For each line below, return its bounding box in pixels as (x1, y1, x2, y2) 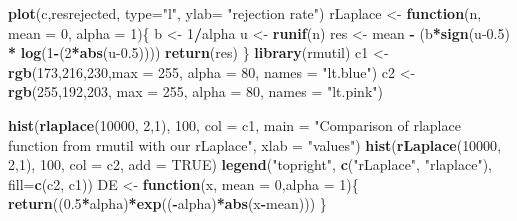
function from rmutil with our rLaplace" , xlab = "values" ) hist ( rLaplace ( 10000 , (8, 134, 502, 155)
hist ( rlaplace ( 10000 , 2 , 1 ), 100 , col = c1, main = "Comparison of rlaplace (8, 114, 461, 135)
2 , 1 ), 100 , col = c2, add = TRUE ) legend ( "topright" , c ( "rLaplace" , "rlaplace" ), (8, 154, 492, 175)
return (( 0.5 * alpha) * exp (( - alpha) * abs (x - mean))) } (8, 193, 327, 214)
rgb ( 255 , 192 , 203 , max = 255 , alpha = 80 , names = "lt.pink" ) (8, 81, 383, 102)
